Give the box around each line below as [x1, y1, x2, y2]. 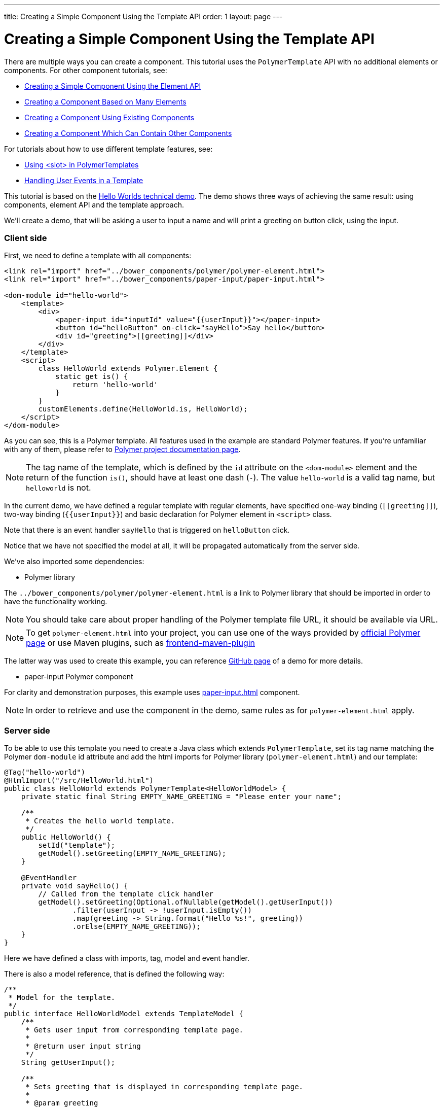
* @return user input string [25, 1042, 141, 1050]
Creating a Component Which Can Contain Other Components [24, 128, 232, 137]
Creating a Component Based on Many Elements [24, 97, 187, 106]
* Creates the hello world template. [25, 817, 175, 825]
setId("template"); [38, 841, 116, 849]
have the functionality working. [4, 597, 107, 606]
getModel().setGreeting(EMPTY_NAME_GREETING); [38, 849, 227, 857]
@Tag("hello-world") [4, 768, 86, 776]
